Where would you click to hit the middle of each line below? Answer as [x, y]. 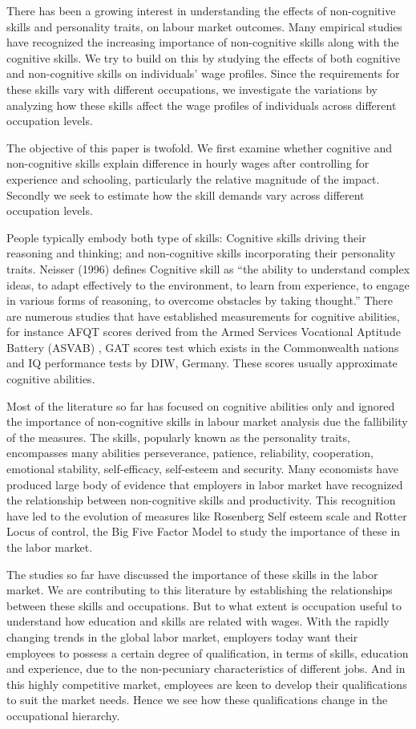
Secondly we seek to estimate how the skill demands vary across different [186, 194]
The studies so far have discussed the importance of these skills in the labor [192, 574]
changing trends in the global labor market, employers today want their [182, 636]
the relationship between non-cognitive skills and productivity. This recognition [201, 500]
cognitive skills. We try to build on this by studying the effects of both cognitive [204, 57]
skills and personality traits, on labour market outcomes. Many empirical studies [204, 26]
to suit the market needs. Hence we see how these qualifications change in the [197, 700]
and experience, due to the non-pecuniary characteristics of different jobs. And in [206, 668]
